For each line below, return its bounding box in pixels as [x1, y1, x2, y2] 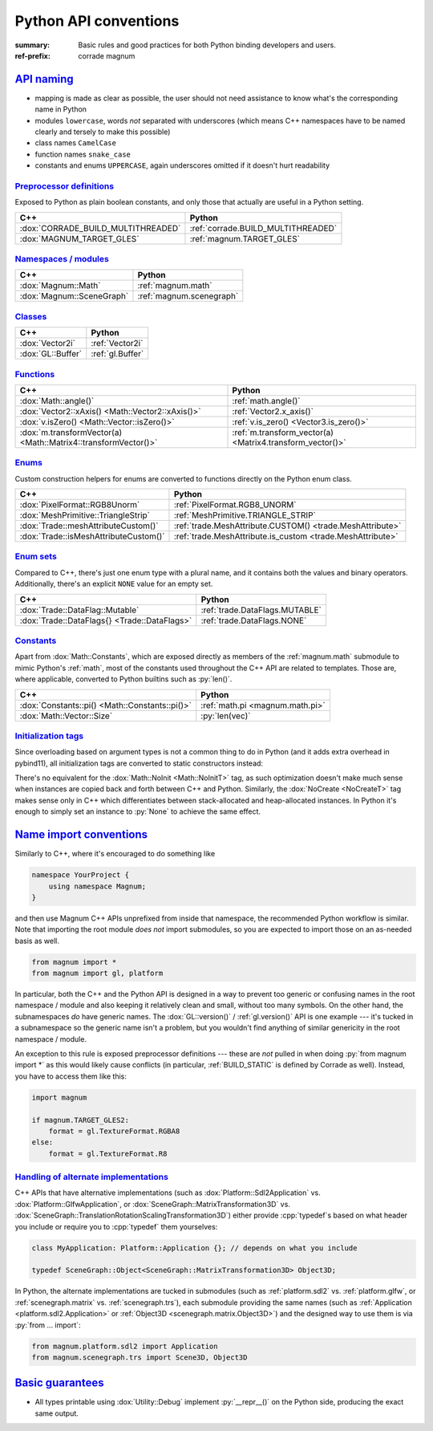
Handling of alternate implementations [14, 1172, 168, 1183]
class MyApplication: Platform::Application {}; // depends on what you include [31, 1243, 358, 1252]
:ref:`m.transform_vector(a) [232, 426, 334, 437]
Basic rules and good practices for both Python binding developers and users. [78, 40, 336, 50]
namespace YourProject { [31, 871, 130, 880]
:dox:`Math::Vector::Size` [19, 710, 113, 722]
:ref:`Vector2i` [91, 338, 144, 349]
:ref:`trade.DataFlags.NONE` [200, 615, 307, 626]
